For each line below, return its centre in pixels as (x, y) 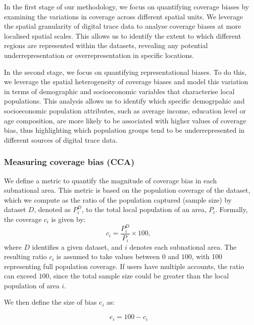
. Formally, (231, 209)
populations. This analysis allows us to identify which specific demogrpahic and (124, 101)
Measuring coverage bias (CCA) (69, 162)
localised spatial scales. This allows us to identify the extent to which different (123, 35)
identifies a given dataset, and (77, 246)
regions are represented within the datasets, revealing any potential (106, 45)
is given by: (68, 219)
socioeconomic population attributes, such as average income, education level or (125, 110)
